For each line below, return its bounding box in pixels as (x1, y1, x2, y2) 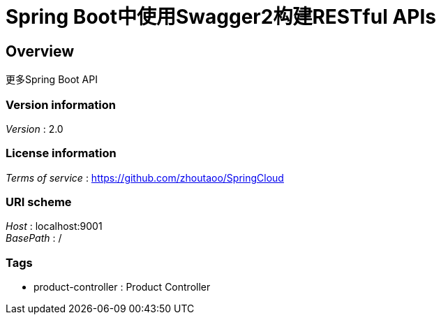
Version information (6, 97, 116, 112)
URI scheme (6, 195, 72, 210)
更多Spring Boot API (6, 73, 98, 86)
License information (6, 146, 117, 161)
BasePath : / (6, 232, 62, 245)
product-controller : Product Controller (33, 281, 211, 293)
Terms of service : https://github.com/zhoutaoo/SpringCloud (6, 171, 284, 184)
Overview (6, 42, 75, 60)
